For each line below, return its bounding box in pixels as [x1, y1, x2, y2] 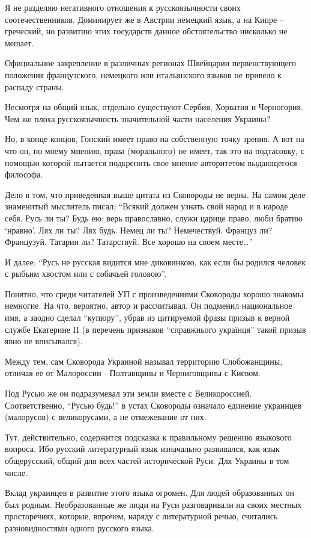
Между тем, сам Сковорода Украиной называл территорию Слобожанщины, [5, 354, 283, 367]
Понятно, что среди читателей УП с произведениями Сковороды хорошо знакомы [5, 287, 304, 300]
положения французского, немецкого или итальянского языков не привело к [5, 68, 282, 81]
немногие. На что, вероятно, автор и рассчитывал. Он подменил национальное [5, 299, 292, 312]
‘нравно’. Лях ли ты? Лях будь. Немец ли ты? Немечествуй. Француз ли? [5, 223, 273, 236]
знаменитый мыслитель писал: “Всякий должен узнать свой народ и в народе [5, 200, 288, 212]
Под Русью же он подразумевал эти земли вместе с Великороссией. [5, 387, 252, 400]
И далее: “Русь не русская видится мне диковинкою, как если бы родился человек [5, 255, 306, 268]
